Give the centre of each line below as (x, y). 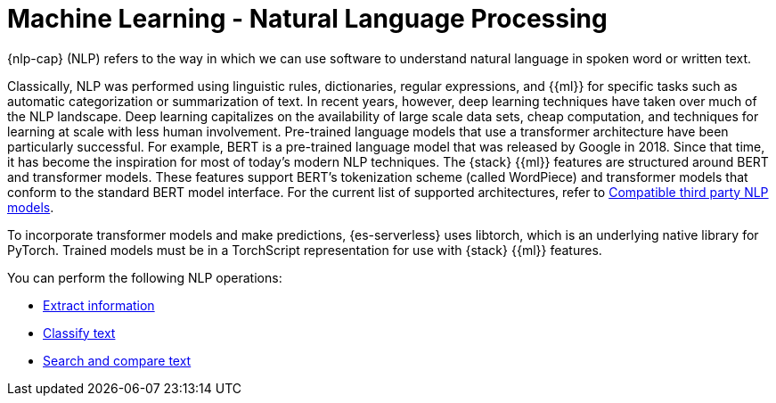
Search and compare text (117, 360)
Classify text (79, 333)
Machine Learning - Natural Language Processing (307, 19)
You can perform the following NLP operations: (145, 277)
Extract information (99, 305)
